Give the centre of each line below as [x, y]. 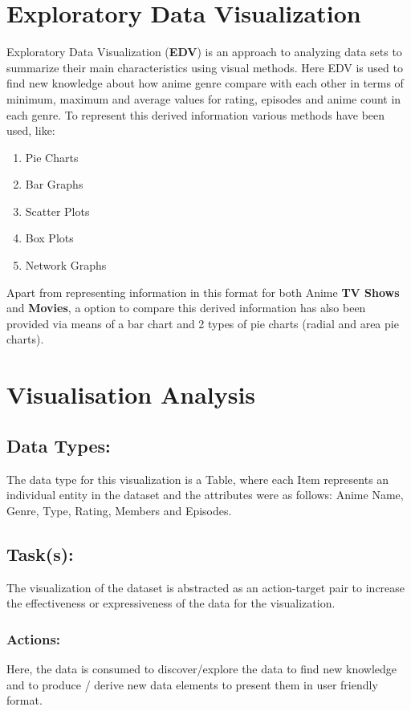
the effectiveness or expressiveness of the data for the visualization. [171, 603]
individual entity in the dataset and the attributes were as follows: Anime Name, [205, 495]
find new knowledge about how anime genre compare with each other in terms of [205, 83]
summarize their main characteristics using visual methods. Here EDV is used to [205, 67]
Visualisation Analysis [131, 394]
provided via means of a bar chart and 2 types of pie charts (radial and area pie [203, 323]
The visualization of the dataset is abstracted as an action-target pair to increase [206, 587]
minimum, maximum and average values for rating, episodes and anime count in [204, 98]
